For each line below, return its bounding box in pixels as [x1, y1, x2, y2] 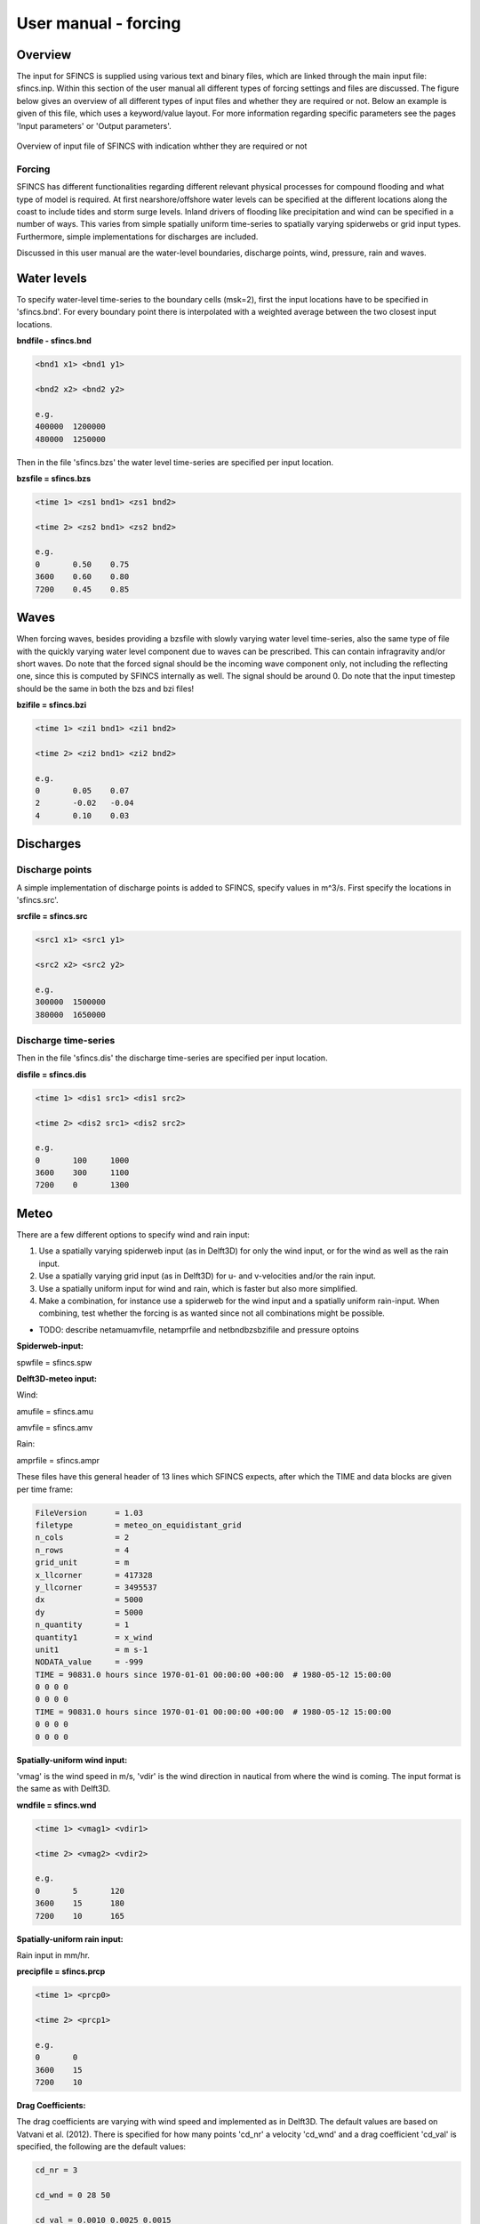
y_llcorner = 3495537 [35, 1582, 157, 1592]
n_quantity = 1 [35, 1620, 130, 1630]
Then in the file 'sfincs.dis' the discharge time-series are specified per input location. [16, 1052, 328, 1063]
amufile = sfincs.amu [16, 1406, 93, 1416]
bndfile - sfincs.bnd [16, 335, 92, 346]
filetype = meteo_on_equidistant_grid [35, 1520, 242, 1530]
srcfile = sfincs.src [16, 911, 88, 922]
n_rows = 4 [35, 1544, 130, 1555]
